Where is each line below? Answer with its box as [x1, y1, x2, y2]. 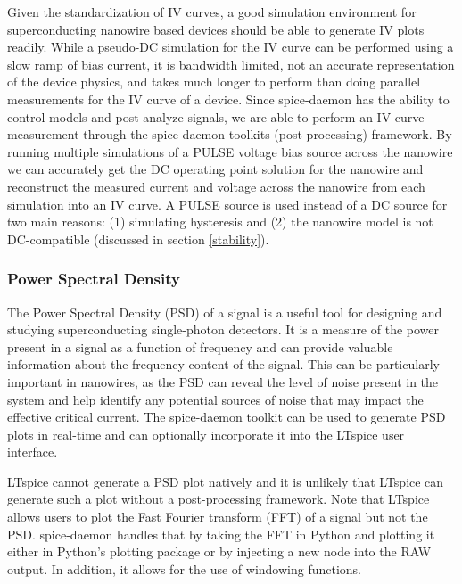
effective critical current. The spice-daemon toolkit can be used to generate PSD [7, 407, 446, 426]
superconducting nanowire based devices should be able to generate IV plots [7, 20, 425, 38]
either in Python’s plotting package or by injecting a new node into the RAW [7, 542, 432, 561]
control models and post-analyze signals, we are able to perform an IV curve [7, 107, 425, 126]
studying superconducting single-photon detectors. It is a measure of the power [7, 320, 440, 339]
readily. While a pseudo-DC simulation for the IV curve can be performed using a [7, 37, 454, 56]
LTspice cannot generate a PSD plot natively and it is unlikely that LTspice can [7, 472, 444, 490]
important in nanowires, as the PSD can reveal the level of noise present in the [7, 372, 439, 391]
